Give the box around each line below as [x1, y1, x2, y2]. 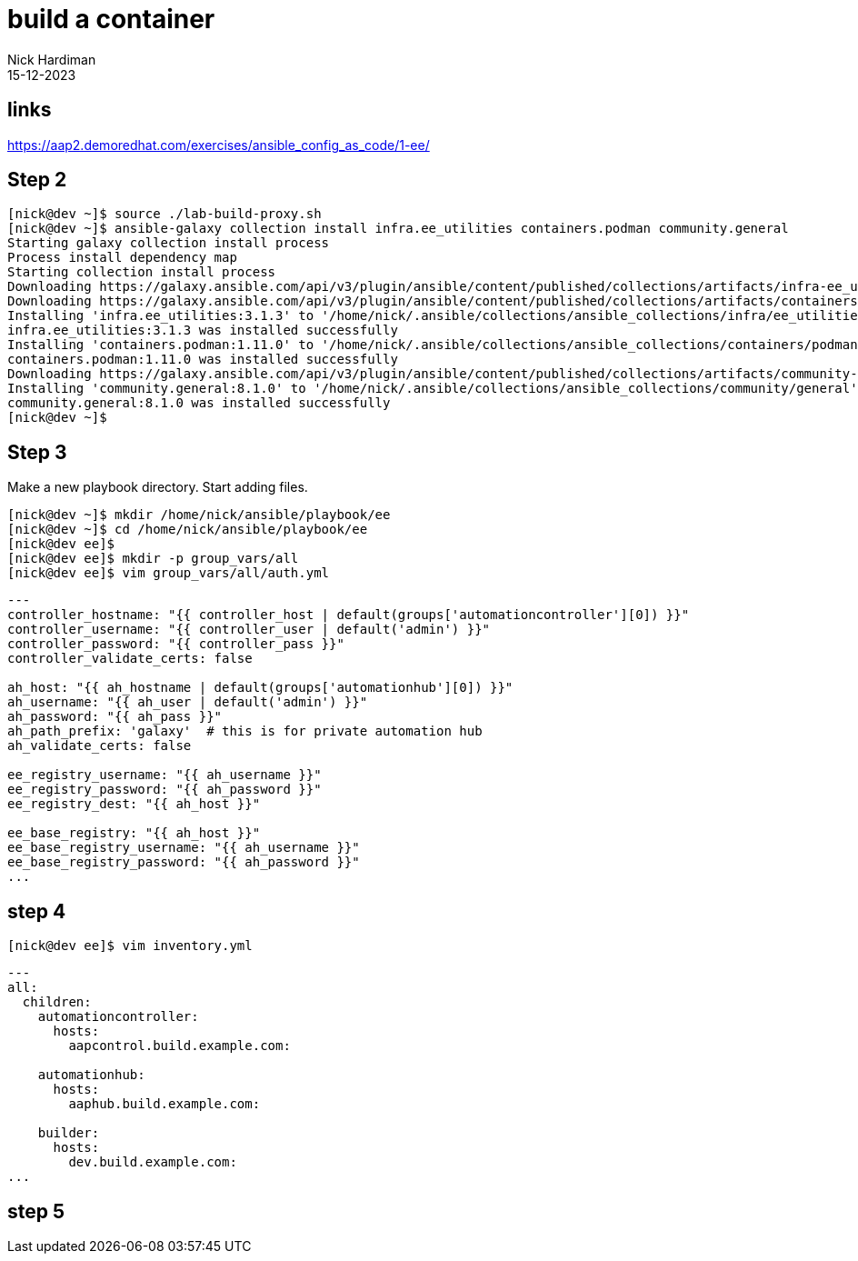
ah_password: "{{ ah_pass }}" [7, 709, 223, 725]
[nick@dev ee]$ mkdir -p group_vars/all [7, 551, 299, 566]
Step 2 [7, 168, 67, 192]
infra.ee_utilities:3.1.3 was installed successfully [7, 323, 398, 338]
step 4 [7, 899, 66, 923]
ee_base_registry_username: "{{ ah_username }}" [7, 840, 360, 856]
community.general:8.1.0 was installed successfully [7, 395, 391, 411]
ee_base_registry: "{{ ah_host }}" [7, 826, 261, 841]
